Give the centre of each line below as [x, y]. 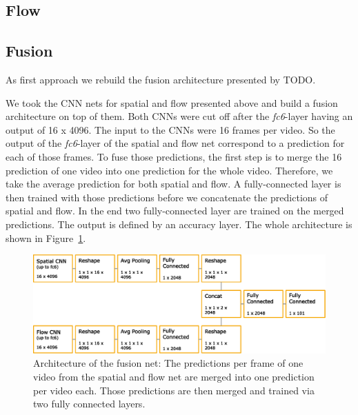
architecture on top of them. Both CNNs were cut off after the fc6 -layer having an [179, 116]
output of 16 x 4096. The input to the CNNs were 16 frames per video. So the [170, 129]
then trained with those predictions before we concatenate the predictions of [167, 197]
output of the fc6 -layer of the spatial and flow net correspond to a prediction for [175, 143]
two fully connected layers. [89, 404]
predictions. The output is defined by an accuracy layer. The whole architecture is [179, 224]
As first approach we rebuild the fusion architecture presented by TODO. [161, 79]
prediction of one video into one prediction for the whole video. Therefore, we [169, 170]
